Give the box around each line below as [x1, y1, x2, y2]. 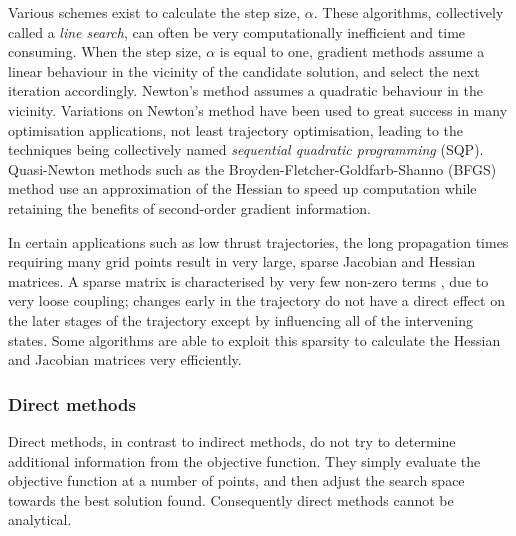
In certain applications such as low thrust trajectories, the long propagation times [8, 231, 509, 252]
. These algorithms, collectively [313, 2, 504, 22]
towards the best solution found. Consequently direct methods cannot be [8, 489, 454, 510]
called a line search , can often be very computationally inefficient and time [8, 21, 466, 42]
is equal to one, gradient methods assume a [219, 41, 485, 62]
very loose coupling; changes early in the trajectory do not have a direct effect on [8, 290, 505, 311]
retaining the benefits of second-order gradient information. [8, 197, 371, 218]
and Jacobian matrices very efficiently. [8, 349, 242, 370]
